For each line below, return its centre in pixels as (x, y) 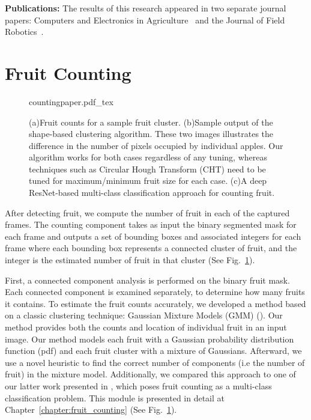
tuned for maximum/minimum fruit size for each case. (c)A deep (148, 181)
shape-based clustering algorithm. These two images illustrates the (151, 134)
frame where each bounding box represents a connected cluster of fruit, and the (151, 248)
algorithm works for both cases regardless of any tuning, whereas (148, 157)
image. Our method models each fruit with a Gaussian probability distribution (149, 339)
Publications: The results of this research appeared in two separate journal (146, 8)
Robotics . (24, 32)
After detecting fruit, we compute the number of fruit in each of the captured (147, 212)
